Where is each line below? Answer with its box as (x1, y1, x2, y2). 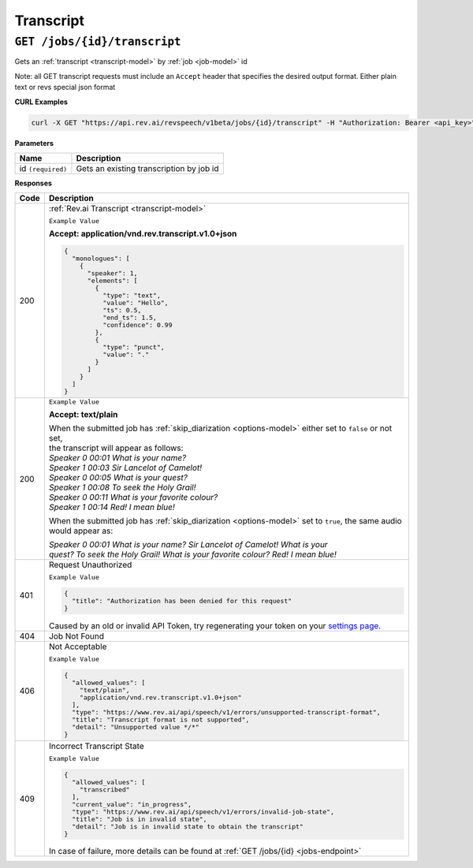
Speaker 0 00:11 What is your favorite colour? (48, 492, 218, 503)
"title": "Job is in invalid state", (72, 814, 207, 823)
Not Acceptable (48, 641, 107, 652)
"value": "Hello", (102, 299, 169, 307)
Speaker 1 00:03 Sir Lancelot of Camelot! (48, 462, 203, 473)
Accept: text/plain (48, 409, 118, 420)
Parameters (14, 138, 54, 147)
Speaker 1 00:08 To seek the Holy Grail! (48, 482, 196, 493)
